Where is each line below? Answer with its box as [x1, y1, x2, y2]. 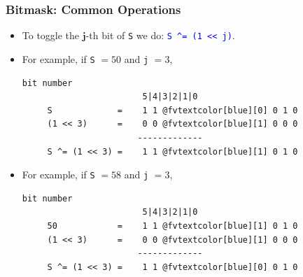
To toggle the [22, 28, 80, 43]
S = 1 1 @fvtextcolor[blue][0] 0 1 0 [47, 105, 298, 115]
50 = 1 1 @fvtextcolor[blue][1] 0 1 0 [47, 220, 298, 231]
